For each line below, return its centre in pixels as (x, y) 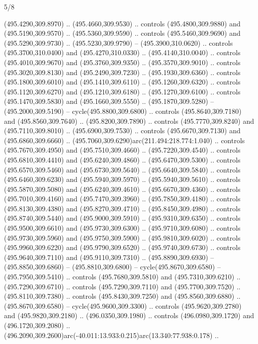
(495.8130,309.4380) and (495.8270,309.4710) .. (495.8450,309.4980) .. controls (122, 208)
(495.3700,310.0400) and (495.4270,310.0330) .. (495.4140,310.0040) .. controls (122, 52)
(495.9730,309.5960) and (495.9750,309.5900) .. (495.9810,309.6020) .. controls (122, 237)
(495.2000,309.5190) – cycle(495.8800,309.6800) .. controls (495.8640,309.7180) (123, 111)
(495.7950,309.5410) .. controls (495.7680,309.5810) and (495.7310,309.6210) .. (122, 277)
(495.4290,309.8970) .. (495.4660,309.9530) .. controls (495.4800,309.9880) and (122, 23)
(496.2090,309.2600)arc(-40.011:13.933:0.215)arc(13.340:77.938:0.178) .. (111, 335)
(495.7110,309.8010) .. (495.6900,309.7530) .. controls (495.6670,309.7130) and (122, 130)
